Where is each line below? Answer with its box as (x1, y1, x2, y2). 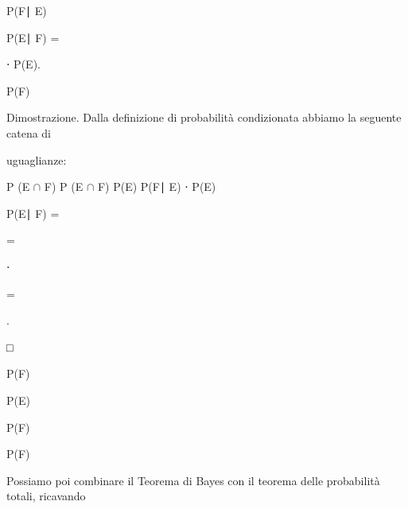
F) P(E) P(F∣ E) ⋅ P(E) (97, 178, 216, 195)
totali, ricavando (6, 488, 86, 504)
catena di (6, 124, 51, 141)
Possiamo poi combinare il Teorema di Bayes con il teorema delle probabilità (6, 472, 380, 488)
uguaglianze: (6, 151, 67, 168)
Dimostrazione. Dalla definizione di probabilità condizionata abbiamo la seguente (6, 109, 402, 126)
